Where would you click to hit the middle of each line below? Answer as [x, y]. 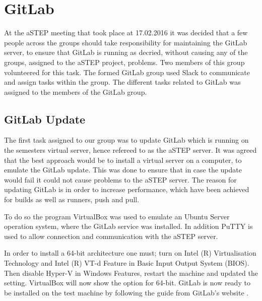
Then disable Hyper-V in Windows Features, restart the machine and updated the [131, 273]
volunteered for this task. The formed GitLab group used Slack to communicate [127, 72]
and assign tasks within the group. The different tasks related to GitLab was [122, 82]
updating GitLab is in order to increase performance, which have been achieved [127, 189]
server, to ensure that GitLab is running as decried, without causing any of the [126, 52]
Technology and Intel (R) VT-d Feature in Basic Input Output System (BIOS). [127, 263]
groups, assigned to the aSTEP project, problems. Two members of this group [124, 62]
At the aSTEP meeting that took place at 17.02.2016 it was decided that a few [126, 33]
